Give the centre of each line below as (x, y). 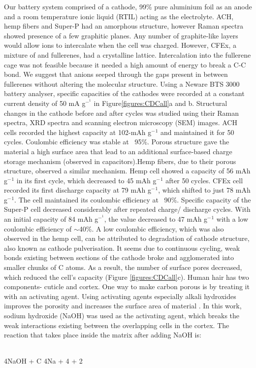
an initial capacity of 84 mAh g (51, 219)
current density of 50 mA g (45, 103)
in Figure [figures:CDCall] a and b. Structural (160, 103)
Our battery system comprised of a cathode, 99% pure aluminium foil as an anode (128, 6)
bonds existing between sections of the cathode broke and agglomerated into (119, 257)
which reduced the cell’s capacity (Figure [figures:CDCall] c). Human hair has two (127, 277)
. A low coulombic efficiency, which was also (158, 228)
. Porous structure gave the (188, 142)
